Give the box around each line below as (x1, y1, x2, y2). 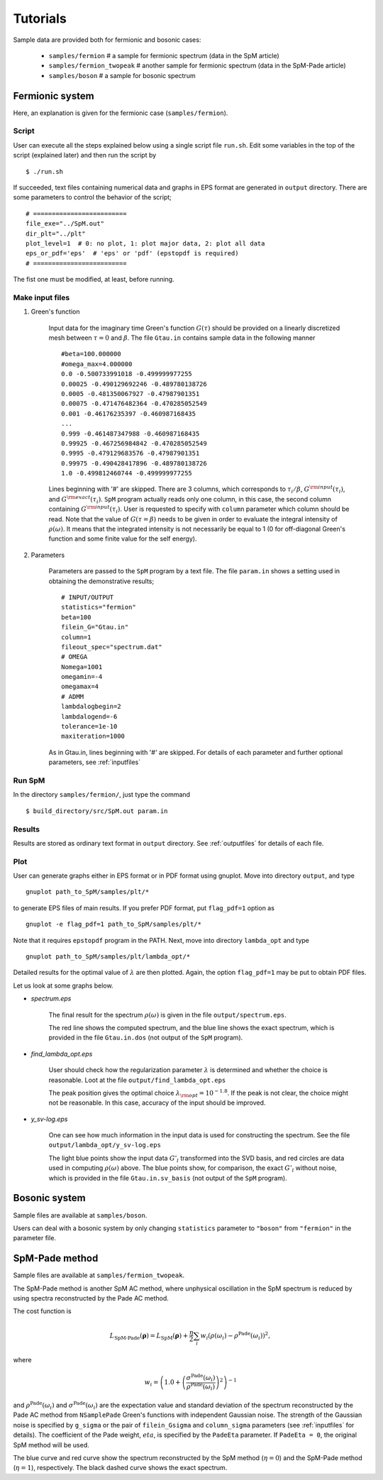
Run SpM (13, 775, 45, 785)
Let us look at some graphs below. (13, 981, 113, 990)
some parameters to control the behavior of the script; (13, 193, 172, 201)
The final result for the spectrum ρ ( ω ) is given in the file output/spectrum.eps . (48, 1010, 287, 1019)
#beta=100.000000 (61, 350, 121, 358)
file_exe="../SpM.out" (26, 220, 105, 228)
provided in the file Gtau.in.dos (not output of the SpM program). (48, 1033, 243, 1042)
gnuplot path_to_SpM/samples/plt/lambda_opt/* (26, 952, 191, 961)
